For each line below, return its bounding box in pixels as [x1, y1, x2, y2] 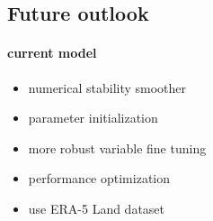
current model [7, 43, 97, 62]
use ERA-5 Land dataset [28, 198, 165, 217]
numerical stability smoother [28, 78, 187, 97]
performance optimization [28, 169, 171, 188]
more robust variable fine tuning [28, 138, 207, 157]
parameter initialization [28, 108, 158, 127]
